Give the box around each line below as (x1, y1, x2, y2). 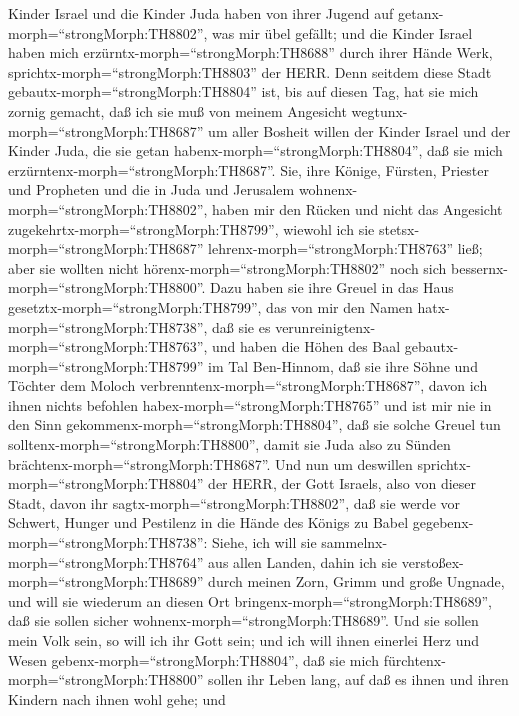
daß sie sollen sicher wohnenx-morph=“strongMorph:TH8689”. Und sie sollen (8, 610, 479, 631)
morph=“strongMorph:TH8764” (8, 551, 204, 572)
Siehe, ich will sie (212, 532, 317, 553)
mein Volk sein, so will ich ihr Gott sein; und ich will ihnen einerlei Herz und (8, 630, 480, 650)
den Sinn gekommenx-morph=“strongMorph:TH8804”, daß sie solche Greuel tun (8, 414, 501, 435)
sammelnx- (321, 532, 388, 553)
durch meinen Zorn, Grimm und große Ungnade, (208, 571, 505, 592)
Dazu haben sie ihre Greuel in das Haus (210, 277, 454, 298)
